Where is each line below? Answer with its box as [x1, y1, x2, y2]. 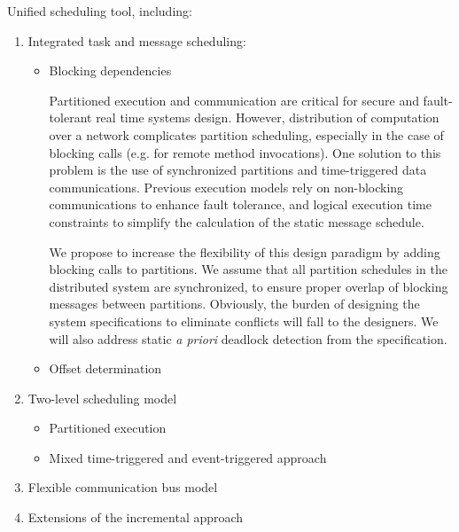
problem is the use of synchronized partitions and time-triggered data [49, 160, 427, 179]
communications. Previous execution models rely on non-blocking [49, 177, 404, 196]
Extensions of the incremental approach [27, 508, 244, 527]
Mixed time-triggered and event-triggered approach [49, 448, 327, 466]
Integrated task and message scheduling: [27, 31, 246, 50]
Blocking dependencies [49, 61, 172, 80]
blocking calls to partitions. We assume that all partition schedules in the [49, 260, 447, 278]
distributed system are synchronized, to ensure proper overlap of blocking [49, 277, 448, 295]
